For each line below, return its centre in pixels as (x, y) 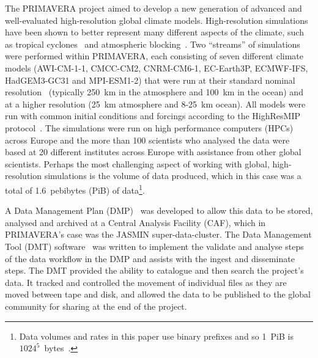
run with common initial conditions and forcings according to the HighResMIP (153, 116)
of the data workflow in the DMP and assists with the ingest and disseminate (150, 258)
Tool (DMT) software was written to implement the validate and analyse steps (154, 246)
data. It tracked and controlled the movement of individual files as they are (146, 282)
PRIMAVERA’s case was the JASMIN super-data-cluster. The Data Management (158, 234)
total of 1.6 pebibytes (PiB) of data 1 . (75, 189)
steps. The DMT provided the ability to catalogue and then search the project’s (154, 270)
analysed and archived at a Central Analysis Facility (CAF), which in (135, 222)
